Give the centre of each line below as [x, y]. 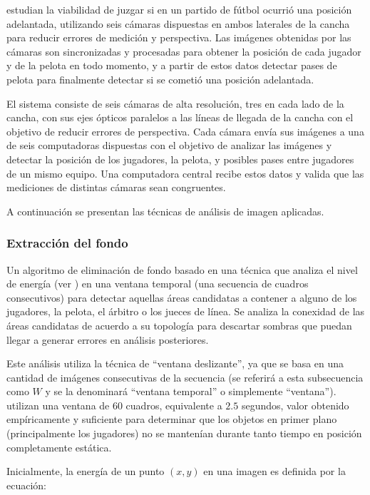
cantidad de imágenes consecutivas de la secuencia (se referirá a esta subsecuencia [185, 377]
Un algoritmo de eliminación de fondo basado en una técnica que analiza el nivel [182, 269]
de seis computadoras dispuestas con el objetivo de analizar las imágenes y [169, 145]
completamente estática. [59, 447]
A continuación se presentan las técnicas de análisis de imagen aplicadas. [165, 211]
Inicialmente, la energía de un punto [86, 471]
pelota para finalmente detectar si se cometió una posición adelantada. [160, 79]
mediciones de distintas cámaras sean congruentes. [116, 187]
